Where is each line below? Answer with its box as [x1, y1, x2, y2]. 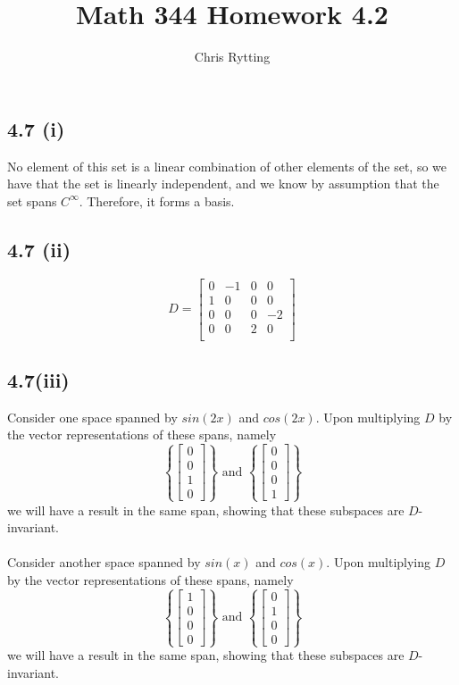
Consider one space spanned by [7, 407, 178, 426]
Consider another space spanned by [7, 553, 201, 572]
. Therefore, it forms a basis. [79, 191, 235, 210]
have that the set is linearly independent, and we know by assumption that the [7, 174, 439, 193]
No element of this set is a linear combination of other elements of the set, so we [7, 156, 447, 175]
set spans [7, 191, 57, 210]
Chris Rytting [194, 47, 271, 66]
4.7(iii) [7, 366, 70, 394]
